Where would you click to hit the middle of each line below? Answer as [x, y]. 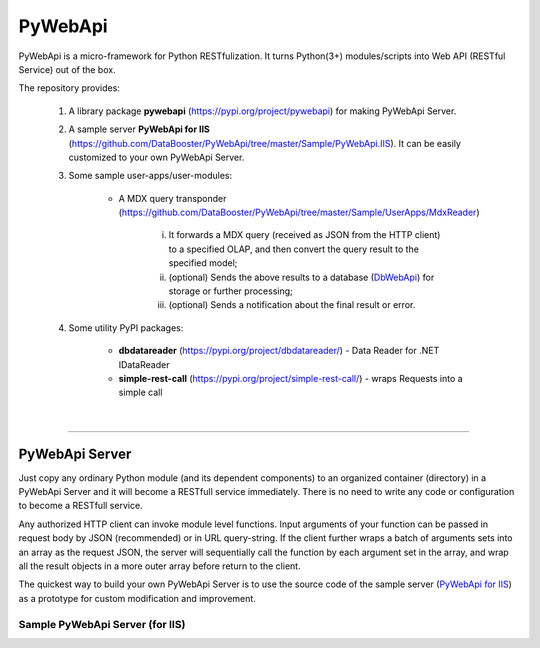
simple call [140, 392]
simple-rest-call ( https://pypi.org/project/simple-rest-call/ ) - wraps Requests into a [291, 378]
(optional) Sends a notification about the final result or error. [292, 305]
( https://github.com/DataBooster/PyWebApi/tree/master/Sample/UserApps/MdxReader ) [299, 212]
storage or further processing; [231, 291]
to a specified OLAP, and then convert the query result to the [294, 249]
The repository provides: [69, 88]
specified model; [203, 263]
